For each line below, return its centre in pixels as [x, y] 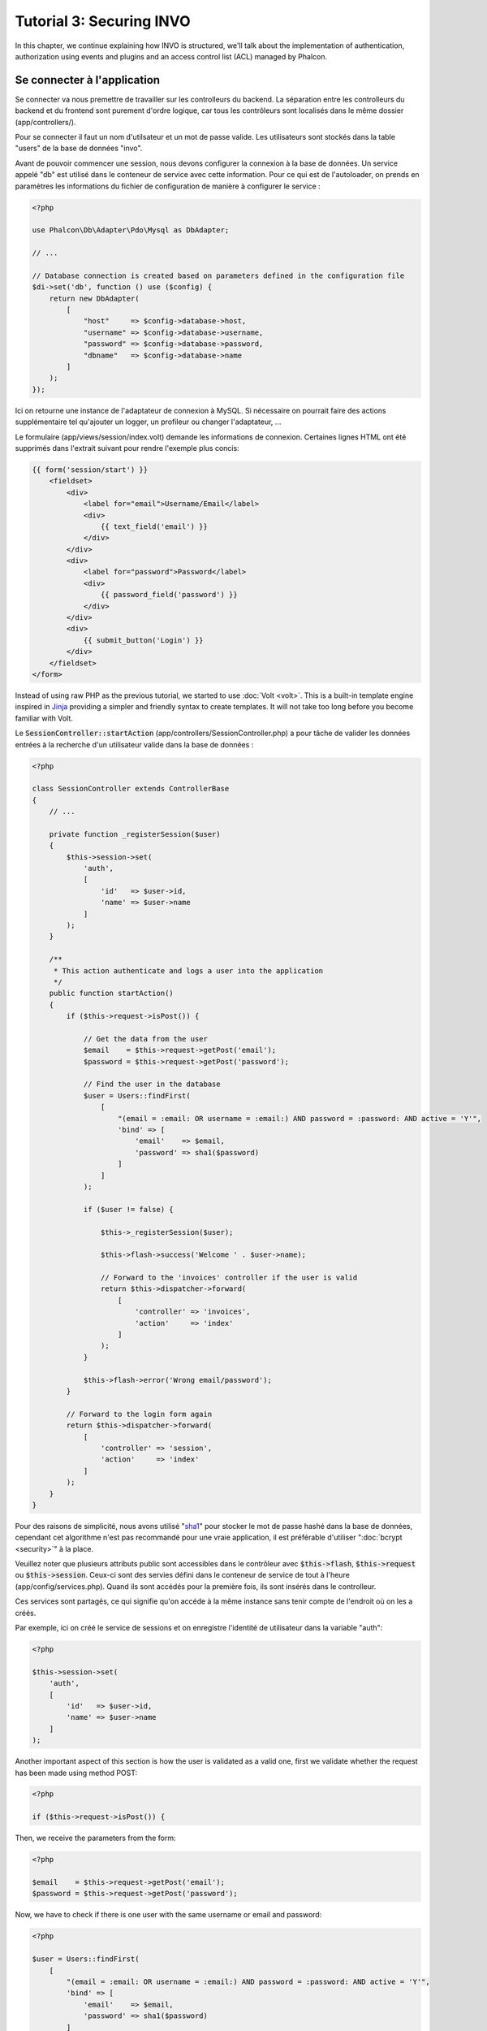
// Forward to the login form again [139, 1414]
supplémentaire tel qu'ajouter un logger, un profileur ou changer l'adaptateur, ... [148, 422]
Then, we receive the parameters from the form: [95, 1838]
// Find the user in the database [152, 1084]
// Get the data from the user [146, 1039]
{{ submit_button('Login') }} [143, 640]
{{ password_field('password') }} [169, 595]
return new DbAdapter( [94, 298]
